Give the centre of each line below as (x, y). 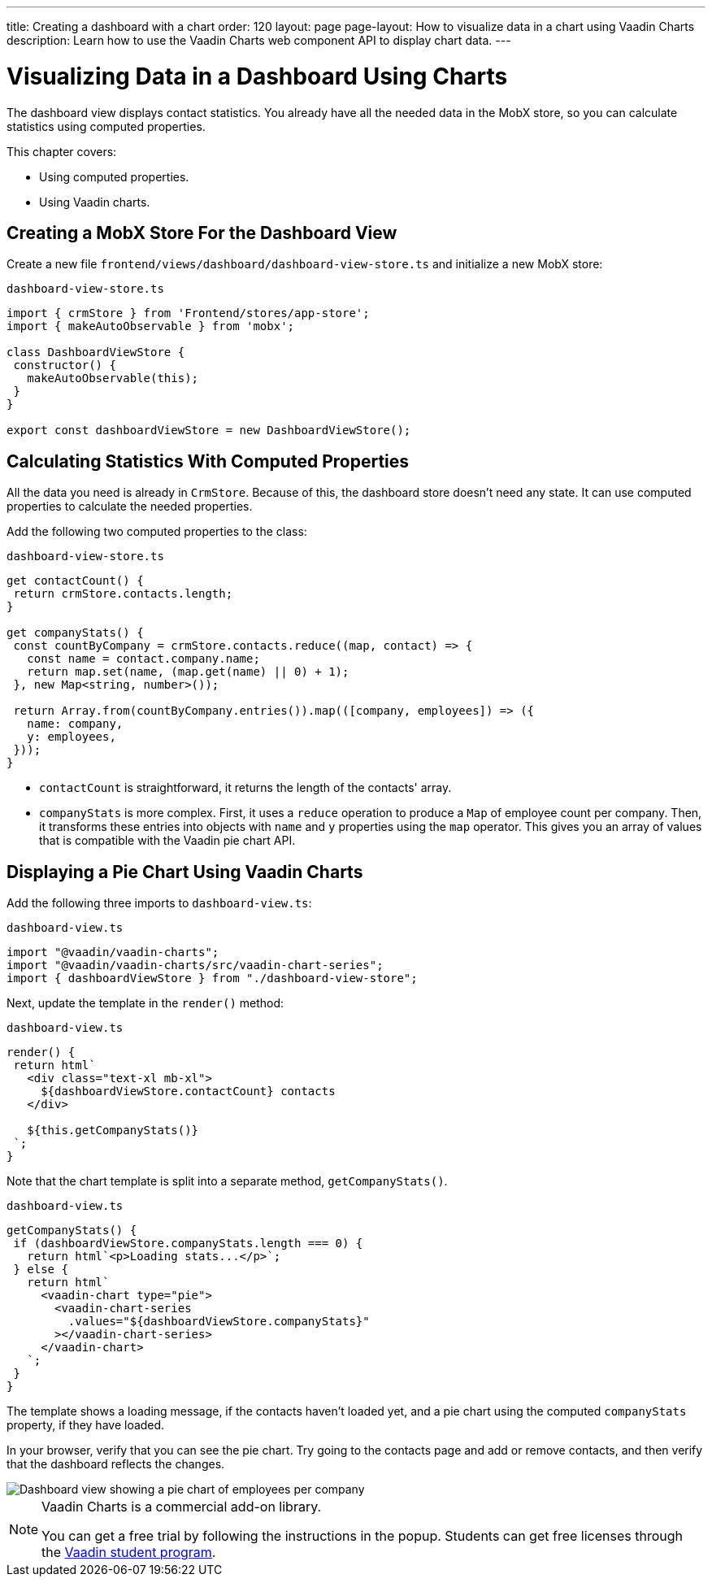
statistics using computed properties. (106, 126)
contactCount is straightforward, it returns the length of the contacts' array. (245, 788)
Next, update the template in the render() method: (145, 1003)
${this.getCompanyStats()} (113, 1131)
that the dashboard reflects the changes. (116, 1464)
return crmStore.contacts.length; (123, 594)
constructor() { (65, 365)
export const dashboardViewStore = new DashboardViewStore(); (209, 431)
